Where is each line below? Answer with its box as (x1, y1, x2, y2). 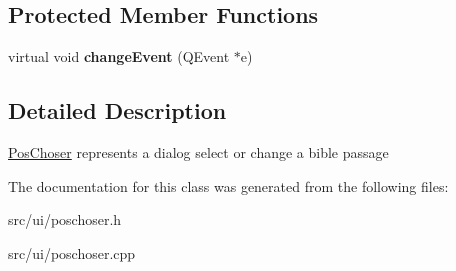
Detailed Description (8, 95, 227, 126)
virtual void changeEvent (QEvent (8, 46, 230, 67)
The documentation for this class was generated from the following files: (8, 175, 449, 196)
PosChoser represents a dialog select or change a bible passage (8, 142, 389, 162)
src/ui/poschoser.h (8, 209, 122, 230)
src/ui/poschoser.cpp (8, 242, 136, 263)
